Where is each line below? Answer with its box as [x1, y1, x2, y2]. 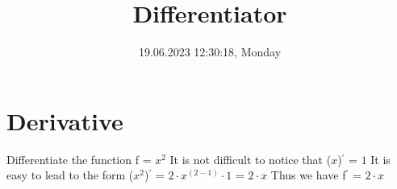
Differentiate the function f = [6, 150, 152, 167]
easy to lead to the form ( [6, 166, 134, 183]
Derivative [6, 104, 123, 137]
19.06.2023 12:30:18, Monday [138, 43, 282, 60]
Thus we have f [270, 166, 346, 183]
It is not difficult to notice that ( [169, 150, 332, 167]
